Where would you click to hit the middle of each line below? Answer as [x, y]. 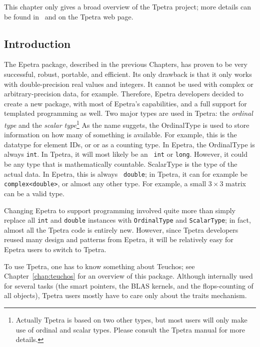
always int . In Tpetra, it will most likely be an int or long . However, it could [126, 154]
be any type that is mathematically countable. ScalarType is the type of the [121, 164]
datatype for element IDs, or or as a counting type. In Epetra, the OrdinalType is [129, 144]
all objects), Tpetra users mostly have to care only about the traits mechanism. [125, 295]
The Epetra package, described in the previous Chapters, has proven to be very [126, 64]
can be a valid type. [34, 193]
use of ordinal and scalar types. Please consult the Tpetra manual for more [130, 329]
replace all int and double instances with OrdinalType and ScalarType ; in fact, [127, 220]
